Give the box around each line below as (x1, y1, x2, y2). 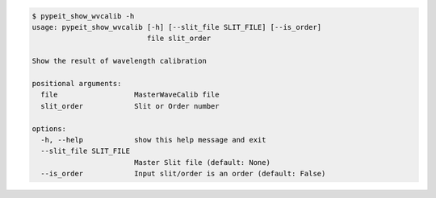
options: (31, 124, 67, 133)
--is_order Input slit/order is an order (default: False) (40, 169, 326, 179)
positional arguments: (31, 79, 122, 88)
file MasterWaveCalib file (40, 90, 220, 100)
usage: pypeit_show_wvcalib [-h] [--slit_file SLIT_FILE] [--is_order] (31, 23, 322, 31)
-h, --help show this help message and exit (40, 135, 266, 144)
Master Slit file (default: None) (133, 158, 270, 167)
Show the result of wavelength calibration (31, 56, 208, 66)
